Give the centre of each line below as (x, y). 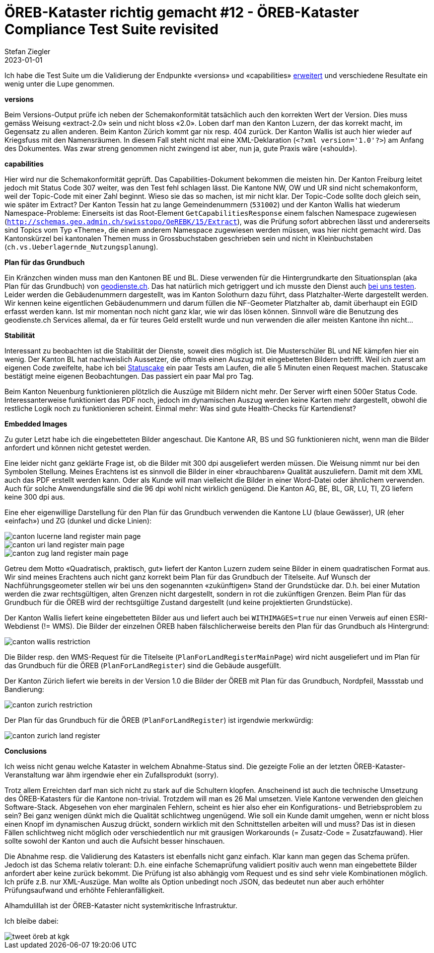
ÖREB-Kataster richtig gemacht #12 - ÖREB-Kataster (182, 12)
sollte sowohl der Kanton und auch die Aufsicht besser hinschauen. (115, 841)
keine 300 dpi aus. (35, 497)
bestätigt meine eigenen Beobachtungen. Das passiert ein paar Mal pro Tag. (129, 376)
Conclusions (26, 751)
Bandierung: (24, 689)
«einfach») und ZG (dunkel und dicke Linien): (78, 520)
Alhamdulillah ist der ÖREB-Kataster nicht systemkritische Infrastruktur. (121, 905)
